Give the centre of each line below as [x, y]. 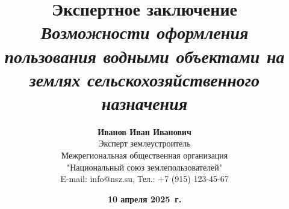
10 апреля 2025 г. [144, 198]
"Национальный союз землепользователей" [144, 167]
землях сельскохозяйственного [144, 79]
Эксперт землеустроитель [144, 143]
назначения [144, 103]
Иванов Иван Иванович [144, 131]
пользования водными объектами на [144, 56]
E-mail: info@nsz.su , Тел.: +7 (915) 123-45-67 [144, 179]
